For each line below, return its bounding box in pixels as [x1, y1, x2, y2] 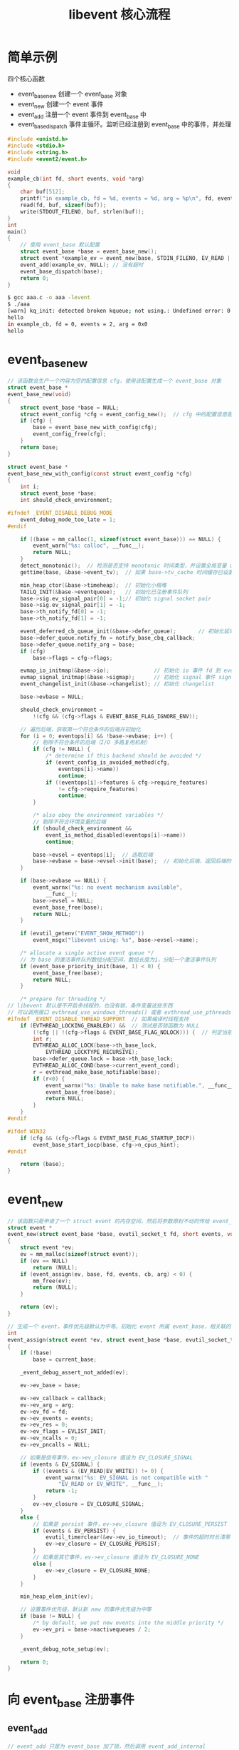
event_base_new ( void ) [7, 391, 72, 398]
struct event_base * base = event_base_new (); [20, 248, 158, 256]
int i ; [20, 483, 40, 491]
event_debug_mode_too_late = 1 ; [20, 516, 116, 523]
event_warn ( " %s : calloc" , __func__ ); [33, 542, 144, 550]
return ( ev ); [20, 1304, 59, 1311]
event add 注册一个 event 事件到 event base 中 [17, 110, 147, 120]
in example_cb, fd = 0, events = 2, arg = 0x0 [7, 321, 148, 328]
